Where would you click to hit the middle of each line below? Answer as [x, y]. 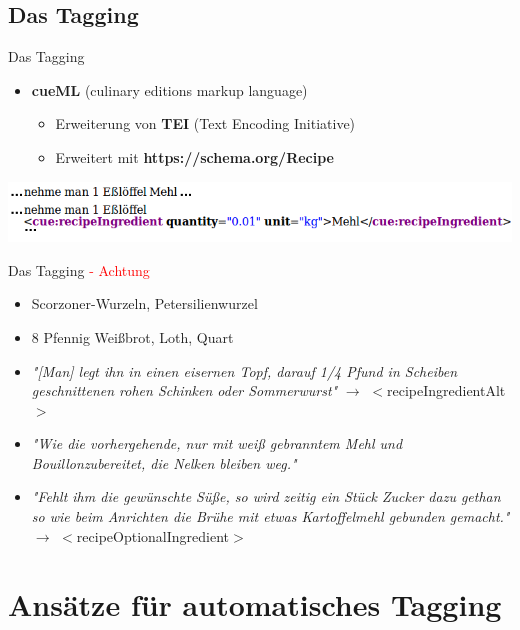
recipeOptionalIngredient [153, 535]
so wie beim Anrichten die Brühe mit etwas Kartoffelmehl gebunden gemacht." [270, 516]
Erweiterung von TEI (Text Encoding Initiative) [205, 123]
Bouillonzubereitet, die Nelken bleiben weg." [164, 462]
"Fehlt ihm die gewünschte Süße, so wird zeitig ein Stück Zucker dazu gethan [266, 496]
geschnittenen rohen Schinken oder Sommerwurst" [184, 390]
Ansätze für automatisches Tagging [255, 604]
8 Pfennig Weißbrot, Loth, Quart [132, 336]
